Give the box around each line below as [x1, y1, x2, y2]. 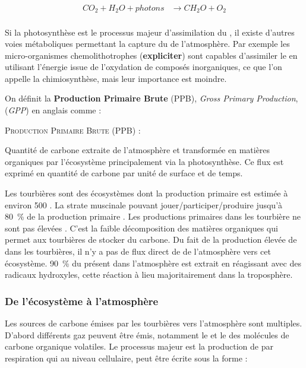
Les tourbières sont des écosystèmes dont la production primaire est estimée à [5, 187, 288, 199]
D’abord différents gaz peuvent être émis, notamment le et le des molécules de [5, 328, 289, 341]
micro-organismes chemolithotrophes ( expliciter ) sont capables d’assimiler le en [5, 49, 298, 61]
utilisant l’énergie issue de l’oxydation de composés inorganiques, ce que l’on [5, 61, 282, 73]
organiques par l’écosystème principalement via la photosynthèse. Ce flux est [5, 155, 284, 167]
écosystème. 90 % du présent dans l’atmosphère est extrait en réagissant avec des [5, 256, 301, 269]
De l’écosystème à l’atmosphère [5, 293, 159, 308]
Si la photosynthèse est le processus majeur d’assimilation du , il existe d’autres [5, 26, 295, 38]
